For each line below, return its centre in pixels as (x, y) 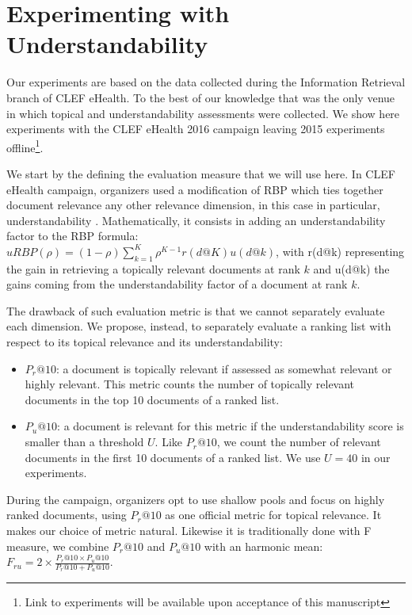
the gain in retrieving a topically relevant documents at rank (153, 268)
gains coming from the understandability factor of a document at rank (177, 284)
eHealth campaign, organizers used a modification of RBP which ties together (195, 189)
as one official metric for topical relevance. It (273, 515)
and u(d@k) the (351, 268)
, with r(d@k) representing (340, 251)
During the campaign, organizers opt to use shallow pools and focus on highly (196, 499)
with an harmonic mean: (263, 546)
